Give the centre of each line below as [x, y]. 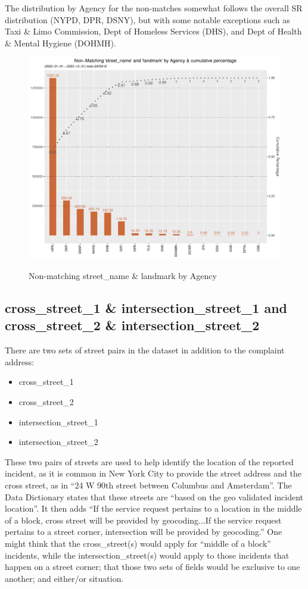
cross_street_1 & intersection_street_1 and [146, 308]
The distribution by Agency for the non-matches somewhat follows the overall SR [154, 8]
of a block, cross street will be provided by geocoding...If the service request [143, 520]
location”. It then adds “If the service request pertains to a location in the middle [153, 508]
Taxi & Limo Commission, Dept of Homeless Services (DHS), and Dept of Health [153, 31]
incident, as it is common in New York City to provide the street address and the [153, 473]
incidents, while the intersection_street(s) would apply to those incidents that [147, 555]
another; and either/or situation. [64, 578]
